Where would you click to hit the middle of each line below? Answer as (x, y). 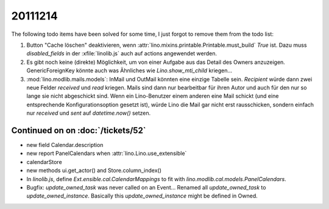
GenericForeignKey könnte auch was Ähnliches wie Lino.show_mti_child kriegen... (129, 70)
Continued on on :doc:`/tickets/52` (79, 130)
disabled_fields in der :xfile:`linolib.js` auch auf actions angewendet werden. (122, 53)
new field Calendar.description (65, 145)
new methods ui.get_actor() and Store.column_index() (94, 171)
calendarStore (44, 162)
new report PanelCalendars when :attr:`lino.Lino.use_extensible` (107, 153)
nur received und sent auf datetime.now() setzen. (89, 113)
